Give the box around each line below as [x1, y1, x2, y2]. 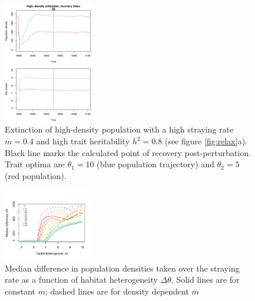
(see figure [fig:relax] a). [165, 135, 247, 147]
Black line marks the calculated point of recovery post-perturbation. [5, 146, 251, 158]
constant [5, 285, 35, 297]
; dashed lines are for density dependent [45, 285, 189, 297]
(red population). [5, 169, 67, 181]
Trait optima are [5, 158, 65, 170]
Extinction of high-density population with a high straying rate [5, 123, 234, 135]
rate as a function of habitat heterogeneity [5, 273, 158, 286]
